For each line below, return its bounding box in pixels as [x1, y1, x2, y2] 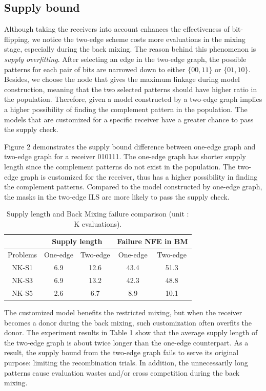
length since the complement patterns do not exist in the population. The [4, 161, 235, 171]
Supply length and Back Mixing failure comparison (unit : [7, 208, 189, 219]
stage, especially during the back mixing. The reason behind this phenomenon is [4, 44, 256, 54]
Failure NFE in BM [117, 236, 188, 247]
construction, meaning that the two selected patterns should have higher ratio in [4, 83, 257, 94]
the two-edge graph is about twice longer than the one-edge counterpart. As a [4, 337, 249, 347]
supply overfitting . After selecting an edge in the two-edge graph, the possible [4, 53, 247, 64]
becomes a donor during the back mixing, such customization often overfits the [4, 317, 252, 328]
